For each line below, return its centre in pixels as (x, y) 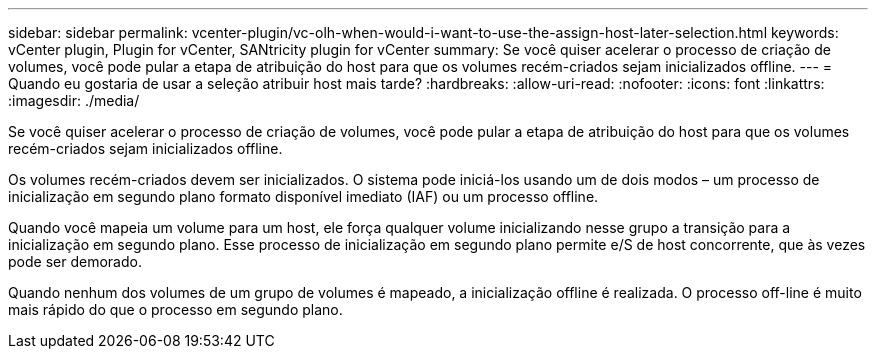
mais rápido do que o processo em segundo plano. (175, 309)
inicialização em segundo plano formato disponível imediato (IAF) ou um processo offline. (303, 196)
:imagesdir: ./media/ (74, 100)
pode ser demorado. (75, 261)
